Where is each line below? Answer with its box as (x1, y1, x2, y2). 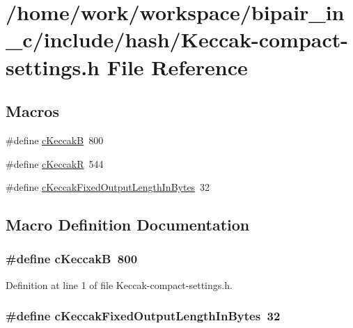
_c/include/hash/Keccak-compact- (6, 25, 348, 54)
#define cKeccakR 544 (6, 156, 104, 171)
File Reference (107, 52, 248, 81)
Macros (6, 100, 59, 122)
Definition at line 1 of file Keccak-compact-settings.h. (6, 277, 233, 292)
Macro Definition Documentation (6, 214, 250, 235)
